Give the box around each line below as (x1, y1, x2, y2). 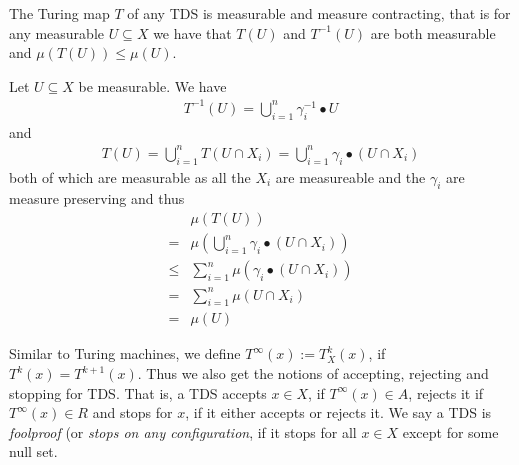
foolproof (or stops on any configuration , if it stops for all (9, 421, 357, 442)
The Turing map (9, 3, 110, 23)
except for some (402, 421, 499, 442)
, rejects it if (408, 382, 484, 403)
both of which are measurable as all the (9, 166, 251, 187)
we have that (153, 22, 232, 43)
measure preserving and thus (9, 188, 185, 209)
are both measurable (370, 22, 496, 43)
